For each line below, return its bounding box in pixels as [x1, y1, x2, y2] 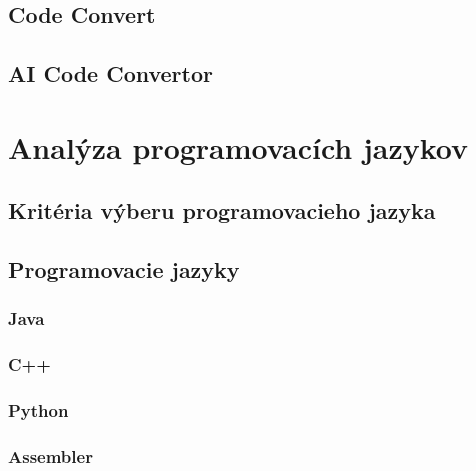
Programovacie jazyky [8, 254, 240, 285]
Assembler [8, 443, 93, 468]
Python [8, 398, 69, 423]
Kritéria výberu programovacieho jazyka [8, 195, 436, 226]
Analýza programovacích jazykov [8, 126, 469, 167]
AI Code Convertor [8, 58, 213, 89]
